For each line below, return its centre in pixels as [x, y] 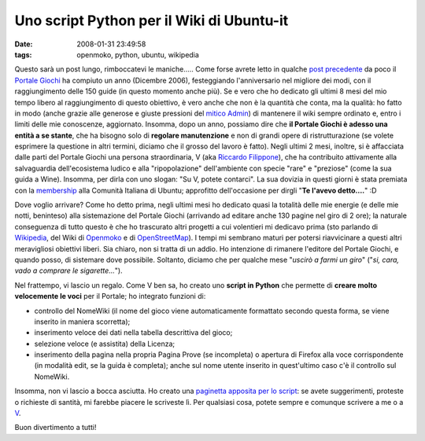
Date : [24, 44]
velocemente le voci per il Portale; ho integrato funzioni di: [110, 296]
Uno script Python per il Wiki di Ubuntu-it [152, 20]
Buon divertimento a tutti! [55, 428]
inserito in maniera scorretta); [82, 322]
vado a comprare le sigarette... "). [68, 270]
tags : [23, 54]
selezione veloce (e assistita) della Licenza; [105, 344]
